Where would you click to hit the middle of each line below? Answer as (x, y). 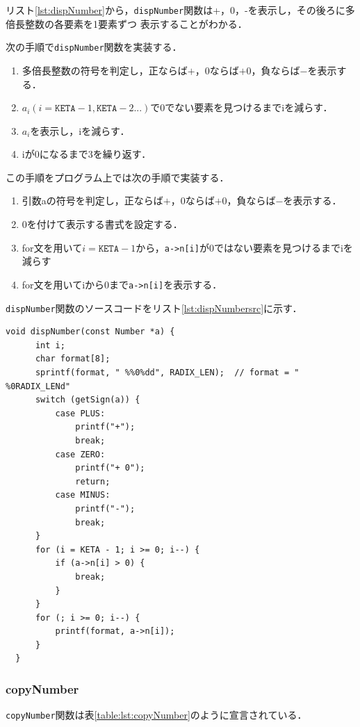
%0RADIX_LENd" (38, 386)
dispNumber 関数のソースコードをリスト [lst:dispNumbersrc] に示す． (154, 308)
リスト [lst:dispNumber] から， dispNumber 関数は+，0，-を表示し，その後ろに (175, 10)
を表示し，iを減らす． (80, 130)
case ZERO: (80, 454)
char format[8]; (73, 359)
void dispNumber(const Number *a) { (90, 332)
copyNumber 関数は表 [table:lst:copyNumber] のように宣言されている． (156, 715)
